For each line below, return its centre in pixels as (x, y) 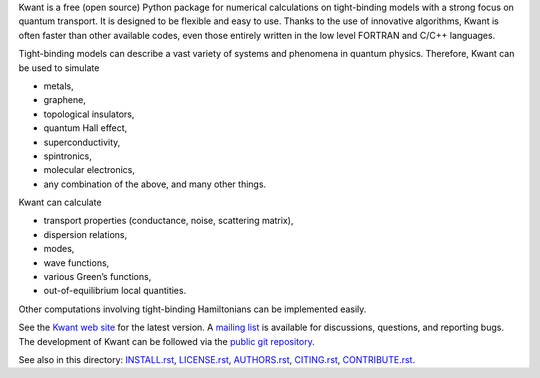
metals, (58, 86)
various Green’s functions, (97, 277)
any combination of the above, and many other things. (155, 184)
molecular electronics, (89, 170)
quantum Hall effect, (85, 128)
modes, (59, 249)
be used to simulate (59, 67)
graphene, (65, 100)
